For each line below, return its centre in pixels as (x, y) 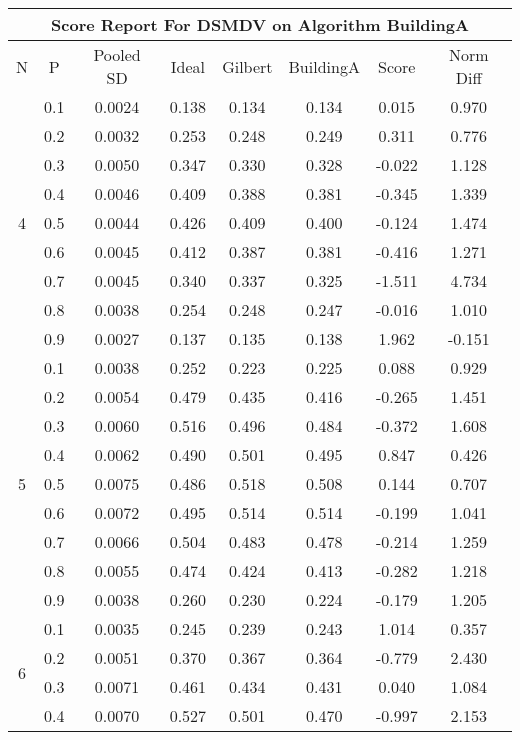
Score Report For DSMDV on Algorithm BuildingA (260, 24)
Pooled (117, 54)
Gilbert (247, 66)
